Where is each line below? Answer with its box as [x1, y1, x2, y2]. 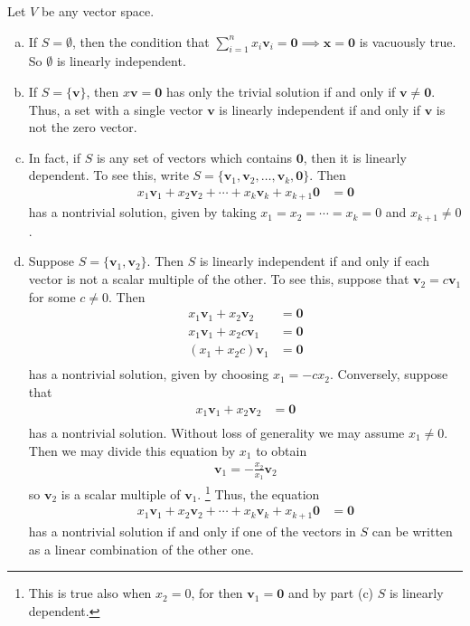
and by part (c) [287, 583, 374, 602]
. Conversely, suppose [330, 365, 448, 384]
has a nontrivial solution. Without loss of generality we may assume [28, 423, 405, 441]
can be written [371, 521, 453, 540]
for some [28, 287, 76, 306]
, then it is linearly [303, 147, 407, 166]
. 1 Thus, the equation [197, 482, 320, 503]
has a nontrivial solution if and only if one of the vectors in [28, 521, 356, 540]
